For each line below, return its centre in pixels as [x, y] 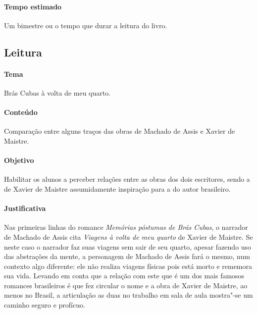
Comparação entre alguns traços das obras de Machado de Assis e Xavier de [120, 131]
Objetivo [19, 160]
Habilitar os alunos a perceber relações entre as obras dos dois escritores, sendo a [127, 179]
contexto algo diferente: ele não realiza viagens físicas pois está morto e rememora [128, 266]
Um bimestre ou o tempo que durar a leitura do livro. [86, 25]
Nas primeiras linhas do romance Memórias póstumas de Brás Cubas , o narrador [126, 227]
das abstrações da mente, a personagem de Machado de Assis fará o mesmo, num [127, 256]
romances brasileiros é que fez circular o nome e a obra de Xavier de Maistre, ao [126, 285]
